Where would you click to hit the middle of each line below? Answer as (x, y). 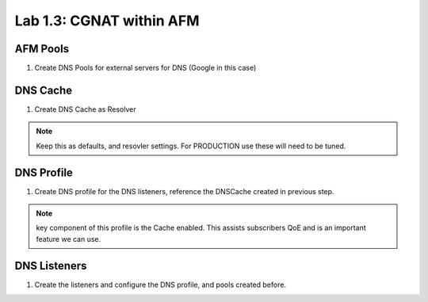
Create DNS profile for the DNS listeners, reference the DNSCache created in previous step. (184, 191)
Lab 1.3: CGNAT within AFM (107, 21)
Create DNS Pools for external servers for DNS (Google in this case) (145, 68)
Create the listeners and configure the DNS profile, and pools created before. (160, 285)
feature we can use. (69, 239)
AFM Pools (42, 49)
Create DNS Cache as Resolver (85, 109)
